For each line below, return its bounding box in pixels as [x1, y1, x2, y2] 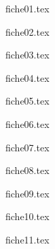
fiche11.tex [5, 232, 50, 246]
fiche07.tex [5, 140, 50, 154]
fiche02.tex [5, 24, 50, 39]
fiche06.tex [5, 116, 50, 131]
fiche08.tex [5, 163, 50, 177]
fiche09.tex [5, 186, 50, 200]
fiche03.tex [5, 47, 50, 62]
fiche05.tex [5, 94, 50, 108]
